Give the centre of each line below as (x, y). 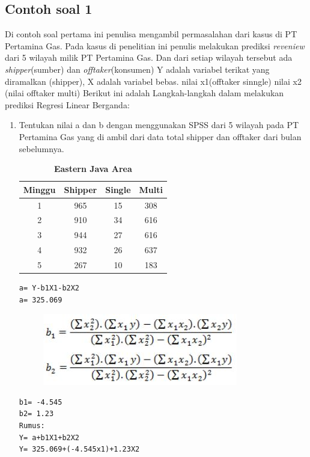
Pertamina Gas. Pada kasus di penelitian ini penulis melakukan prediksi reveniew (155, 45)
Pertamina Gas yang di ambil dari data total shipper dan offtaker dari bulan (160, 136)
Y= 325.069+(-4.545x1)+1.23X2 (79, 449)
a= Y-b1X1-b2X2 (49, 288)
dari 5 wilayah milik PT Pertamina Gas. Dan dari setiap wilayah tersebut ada (149, 57)
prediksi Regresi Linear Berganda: (67, 104)
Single (118, 189)
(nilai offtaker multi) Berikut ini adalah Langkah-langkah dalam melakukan (144, 93)
